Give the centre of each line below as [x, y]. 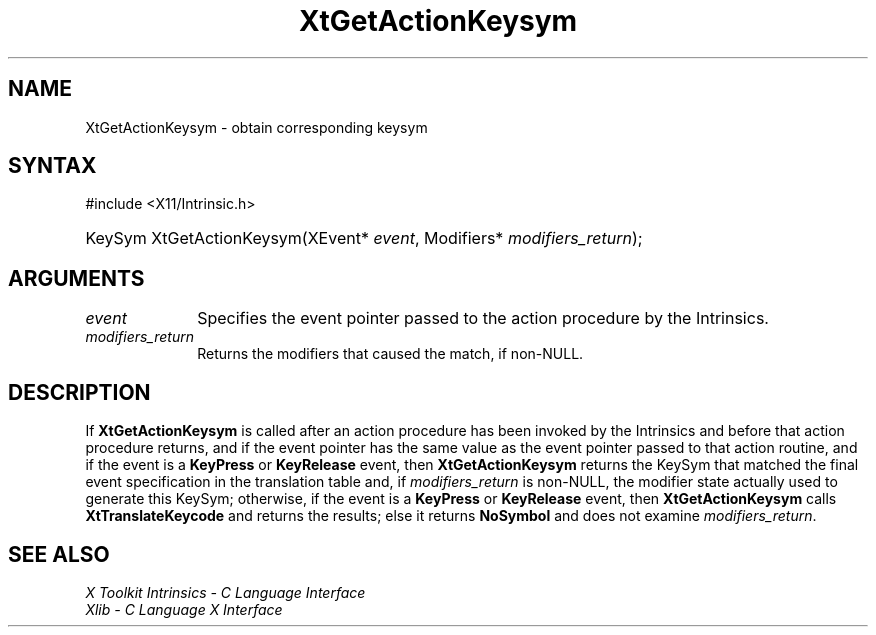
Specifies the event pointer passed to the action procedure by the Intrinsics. [483, 318]
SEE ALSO [59, 554]
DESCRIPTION [79, 392]
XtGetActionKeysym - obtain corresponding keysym [256, 127]
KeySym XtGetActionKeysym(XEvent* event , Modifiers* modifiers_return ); [364, 238]
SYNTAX [52, 166]
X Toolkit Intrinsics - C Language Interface [225, 592]
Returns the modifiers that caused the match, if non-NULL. [390, 354]
